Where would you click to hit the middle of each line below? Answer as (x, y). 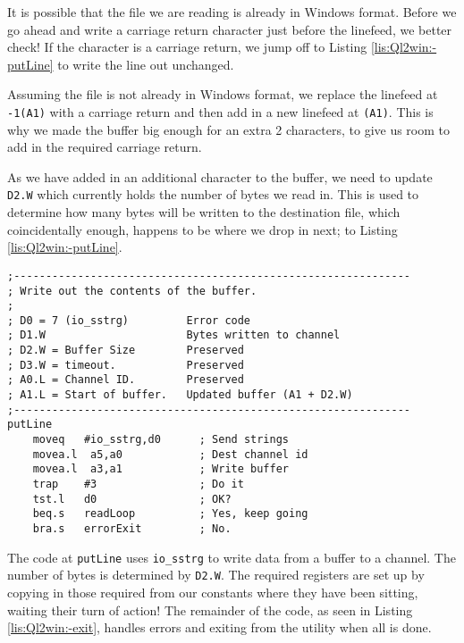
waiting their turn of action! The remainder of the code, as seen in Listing (210, 610)
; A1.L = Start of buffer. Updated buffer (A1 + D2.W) (180, 395)
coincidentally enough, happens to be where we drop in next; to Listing (202, 229)
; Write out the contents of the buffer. (132, 291)
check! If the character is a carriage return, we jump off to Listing (187, 47)
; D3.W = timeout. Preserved (126, 365)
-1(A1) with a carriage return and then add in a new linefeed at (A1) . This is (220, 111)
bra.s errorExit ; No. (132, 529)
